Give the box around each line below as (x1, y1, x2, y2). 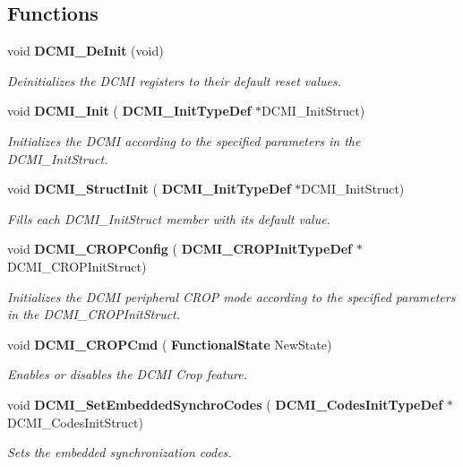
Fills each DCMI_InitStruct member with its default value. (7, 209, 330, 228)
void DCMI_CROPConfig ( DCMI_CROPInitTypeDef (7, 239, 353, 258)
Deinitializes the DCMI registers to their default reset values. (7, 71, 342, 90)
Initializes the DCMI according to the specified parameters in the (7, 131, 361, 150)
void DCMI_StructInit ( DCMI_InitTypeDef (7, 179, 291, 198)
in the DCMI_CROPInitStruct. (7, 305, 181, 324)
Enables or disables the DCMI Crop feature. (7, 365, 247, 384)
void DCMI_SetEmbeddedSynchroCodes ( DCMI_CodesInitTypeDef (7, 394, 443, 413)
